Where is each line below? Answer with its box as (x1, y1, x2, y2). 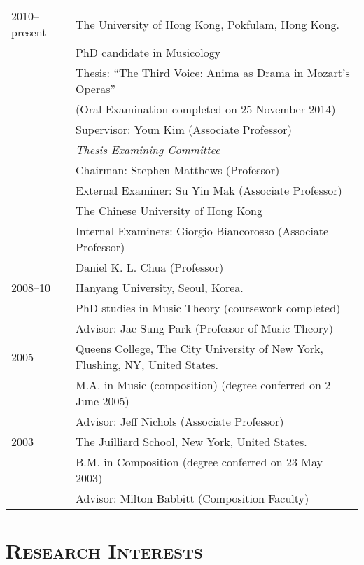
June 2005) (76, 393, 129, 409)
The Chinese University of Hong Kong (76, 202, 262, 218)
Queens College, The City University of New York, (76, 340, 324, 356)
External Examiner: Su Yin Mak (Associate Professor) (76, 182, 342, 198)
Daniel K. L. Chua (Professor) (76, 259, 224, 275)
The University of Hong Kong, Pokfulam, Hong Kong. (76, 15, 339, 32)
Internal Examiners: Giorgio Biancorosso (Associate (76, 223, 329, 239)
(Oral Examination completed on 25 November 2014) (76, 101, 336, 117)
